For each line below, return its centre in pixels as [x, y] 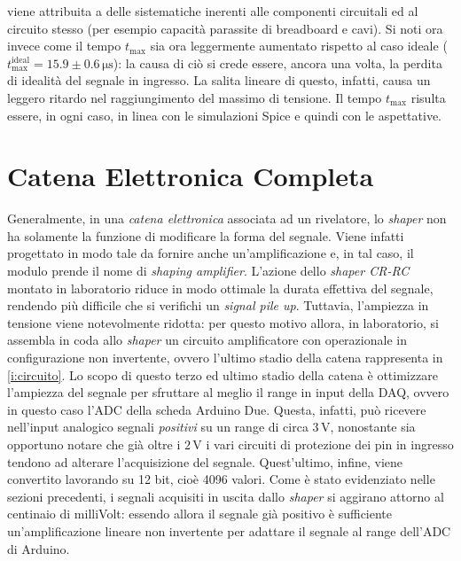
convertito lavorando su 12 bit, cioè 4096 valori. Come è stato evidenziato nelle [221, 479]
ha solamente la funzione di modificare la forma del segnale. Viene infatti [206, 235]
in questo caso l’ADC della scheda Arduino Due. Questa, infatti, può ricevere [217, 409]
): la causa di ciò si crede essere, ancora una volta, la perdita [277, 62]
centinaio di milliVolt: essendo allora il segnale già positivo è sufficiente [200, 514]
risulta [428, 97]
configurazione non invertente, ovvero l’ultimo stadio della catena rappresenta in [225, 358]
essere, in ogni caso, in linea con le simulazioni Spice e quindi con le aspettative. [224, 115]
